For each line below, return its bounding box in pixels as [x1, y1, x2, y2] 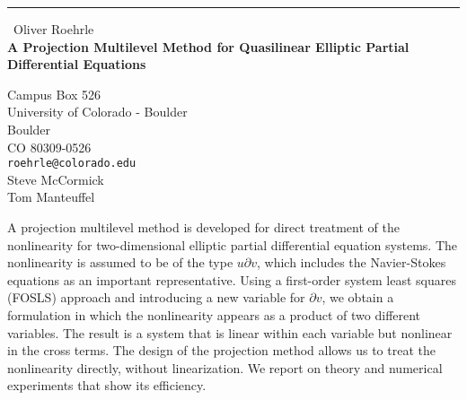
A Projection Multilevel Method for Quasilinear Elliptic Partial [7, 37, 410, 56]
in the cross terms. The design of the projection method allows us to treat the [7, 341, 436, 360]
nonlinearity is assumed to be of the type [7, 253, 233, 272]
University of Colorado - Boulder [7, 102, 188, 121]
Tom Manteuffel [7, 187, 95, 206]
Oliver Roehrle [13, 20, 94, 38]
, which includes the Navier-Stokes [257, 253, 446, 272]
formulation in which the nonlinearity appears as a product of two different [7, 305, 421, 324]
